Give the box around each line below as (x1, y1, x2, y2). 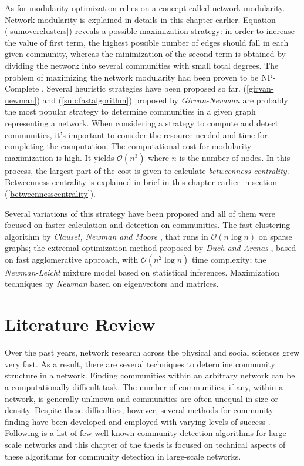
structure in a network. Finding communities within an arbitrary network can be (5, 369, 295, 381)
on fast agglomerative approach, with (5, 253, 139, 265)
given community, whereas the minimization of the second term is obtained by (5, 48, 286, 60)
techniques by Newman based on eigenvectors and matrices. (5, 277, 219, 290)
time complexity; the (192, 253, 266, 265)
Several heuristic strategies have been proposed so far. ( (46, 82, 247, 95)
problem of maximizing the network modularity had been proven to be (5, 71, 259, 83)
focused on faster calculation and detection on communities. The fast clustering (5, 219, 291, 231)
